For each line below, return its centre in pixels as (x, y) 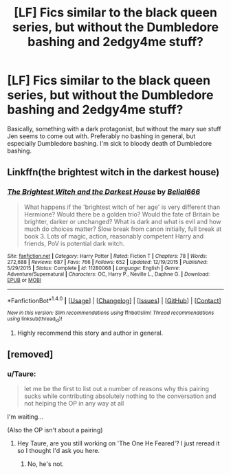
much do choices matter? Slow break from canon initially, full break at (123, 229)
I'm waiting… (25, 417)
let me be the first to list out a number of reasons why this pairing (117, 389)
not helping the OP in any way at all (74, 404)
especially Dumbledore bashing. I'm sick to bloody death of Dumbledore (110, 143)
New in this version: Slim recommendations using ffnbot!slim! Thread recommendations (111, 313)
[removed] (30, 354)
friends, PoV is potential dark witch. (74, 243)
